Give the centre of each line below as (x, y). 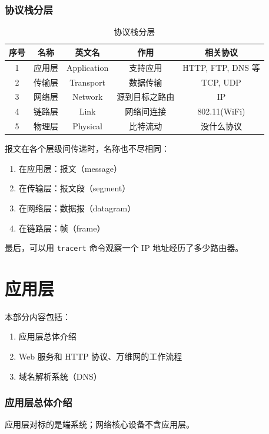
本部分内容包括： (38, 316)
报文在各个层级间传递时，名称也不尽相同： (87, 149)
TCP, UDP (221, 82)
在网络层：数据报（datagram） (77, 208)
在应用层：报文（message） (70, 168)
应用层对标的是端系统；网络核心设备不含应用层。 (99, 424)
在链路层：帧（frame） (62, 228)
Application (88, 67)
